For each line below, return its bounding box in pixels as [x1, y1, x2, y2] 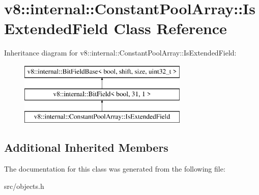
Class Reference [113, 18, 227, 39]
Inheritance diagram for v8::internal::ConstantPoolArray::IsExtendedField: [4, 47, 237, 58]
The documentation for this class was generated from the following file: [4, 163, 225, 174]
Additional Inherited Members [4, 140, 168, 155]
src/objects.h [4, 180, 44, 191]
